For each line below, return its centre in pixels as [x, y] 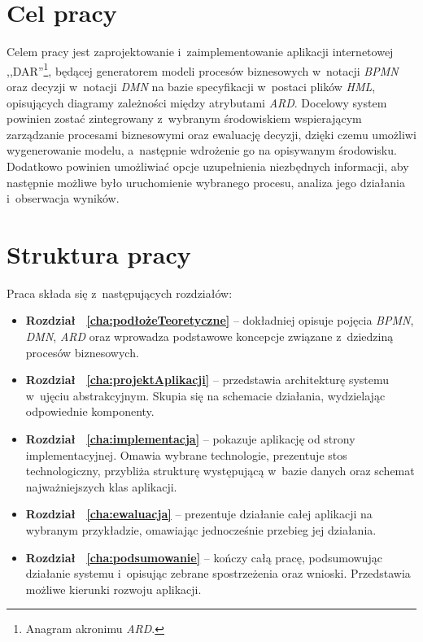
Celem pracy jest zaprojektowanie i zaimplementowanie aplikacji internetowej [200, 52]
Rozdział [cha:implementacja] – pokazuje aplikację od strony [190, 439]
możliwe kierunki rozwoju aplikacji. [113, 589]
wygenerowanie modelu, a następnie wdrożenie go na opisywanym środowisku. [202, 150]
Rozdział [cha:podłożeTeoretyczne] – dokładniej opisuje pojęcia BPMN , [220, 320]
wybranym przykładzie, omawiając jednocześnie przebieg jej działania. [201, 529]
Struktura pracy [99, 253]
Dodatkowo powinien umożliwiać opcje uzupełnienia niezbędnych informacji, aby [208, 166]
